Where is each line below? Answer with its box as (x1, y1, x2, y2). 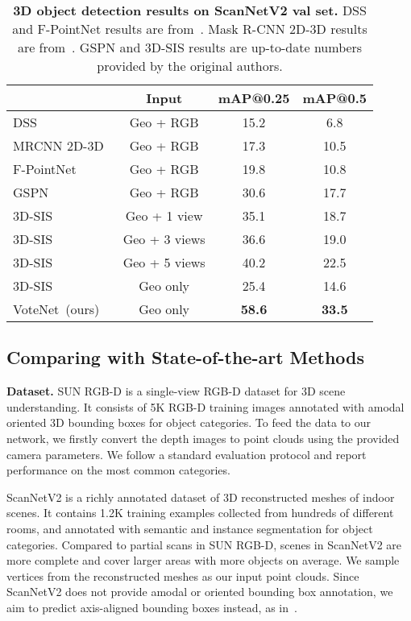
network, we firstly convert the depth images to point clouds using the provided (6, 429, 400, 446)
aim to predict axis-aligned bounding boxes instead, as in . (6, 598, 297, 615)
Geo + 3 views (122, 230, 205, 248)
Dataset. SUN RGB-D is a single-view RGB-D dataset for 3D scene (6, 383, 346, 400)
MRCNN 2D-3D (13, 136, 104, 155)
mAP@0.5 (302, 89, 367, 107)
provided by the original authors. (97, 56, 283, 75)
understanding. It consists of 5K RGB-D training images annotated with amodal (6, 398, 405, 415)
